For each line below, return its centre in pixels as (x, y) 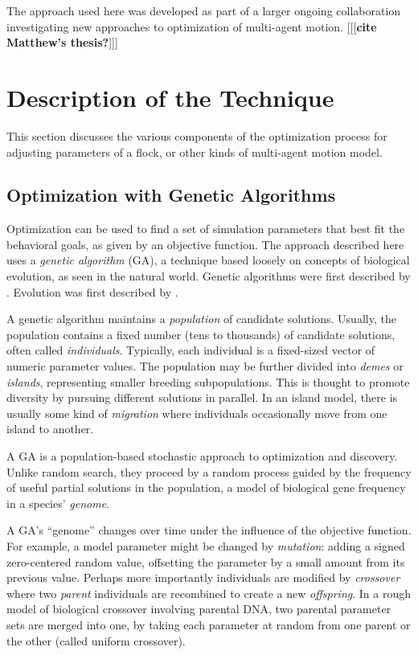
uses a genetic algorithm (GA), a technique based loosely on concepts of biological (208, 260)
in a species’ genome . (58, 503)
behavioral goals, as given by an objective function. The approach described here (205, 244)
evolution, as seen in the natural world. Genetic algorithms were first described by (209, 276)
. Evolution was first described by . (92, 291)
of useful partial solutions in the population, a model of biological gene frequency (206, 487)
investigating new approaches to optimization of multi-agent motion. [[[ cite (192, 26)
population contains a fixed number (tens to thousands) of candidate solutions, (201, 334)
